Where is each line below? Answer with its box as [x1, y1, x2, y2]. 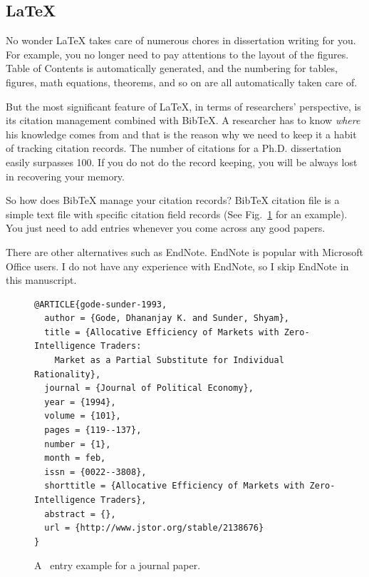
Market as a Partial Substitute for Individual [54, 355, 284, 366]
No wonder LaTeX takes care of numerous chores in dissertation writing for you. [6, 33, 356, 48]
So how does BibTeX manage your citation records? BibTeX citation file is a [6, 193, 340, 208]
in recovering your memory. [6, 168, 125, 183]
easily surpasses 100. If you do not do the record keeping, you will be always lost [6, 154, 358, 169]
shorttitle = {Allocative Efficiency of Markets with [44, 481, 305, 491]
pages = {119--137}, [44, 425, 142, 436]
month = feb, [44, 453, 106, 464]
